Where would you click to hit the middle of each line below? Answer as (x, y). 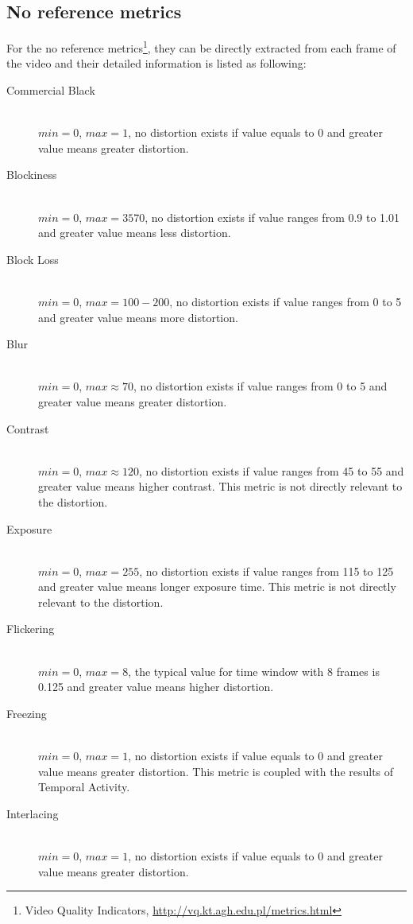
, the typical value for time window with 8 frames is (254, 671)
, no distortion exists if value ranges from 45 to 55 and (272, 470)
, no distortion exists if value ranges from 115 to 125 (266, 571)
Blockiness (32, 175)
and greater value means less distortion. (135, 233)
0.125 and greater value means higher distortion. (156, 687)
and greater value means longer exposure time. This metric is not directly (217, 586)
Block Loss (33, 259)
